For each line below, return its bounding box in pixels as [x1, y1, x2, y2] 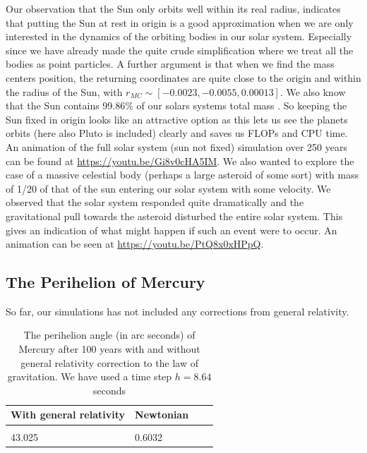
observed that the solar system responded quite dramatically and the [6, 195, 304, 210]
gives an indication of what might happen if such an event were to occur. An [6, 222, 337, 237]
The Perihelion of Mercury [6, 271, 205, 293]
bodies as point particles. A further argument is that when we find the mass [6, 56, 335, 71]
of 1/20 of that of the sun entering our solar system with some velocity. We [6, 181, 331, 195]
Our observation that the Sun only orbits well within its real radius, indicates [6, 1, 341, 16]
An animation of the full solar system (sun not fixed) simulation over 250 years [6, 139, 347, 154]
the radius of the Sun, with [6, 84, 123, 99]
